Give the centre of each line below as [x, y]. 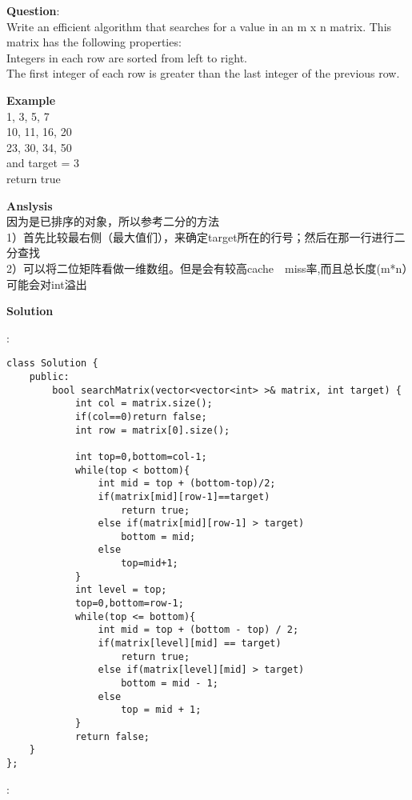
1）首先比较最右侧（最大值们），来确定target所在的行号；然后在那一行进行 [200, 236]
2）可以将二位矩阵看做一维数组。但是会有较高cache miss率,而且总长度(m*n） [207, 268]
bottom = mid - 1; [170, 684]
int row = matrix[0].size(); [152, 430]
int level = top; [121, 590]
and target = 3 [43, 163]
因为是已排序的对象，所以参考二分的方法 [113, 221]
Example [31, 100]
